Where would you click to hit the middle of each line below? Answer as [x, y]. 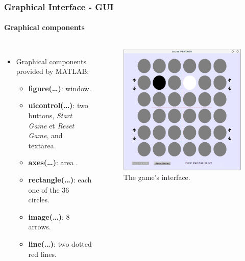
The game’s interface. [157, 177]
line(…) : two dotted [60, 243]
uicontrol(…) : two [58, 105]
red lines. [42, 254]
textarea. [42, 145]
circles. [39, 200]
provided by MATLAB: [53, 71]
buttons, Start [50, 115]
